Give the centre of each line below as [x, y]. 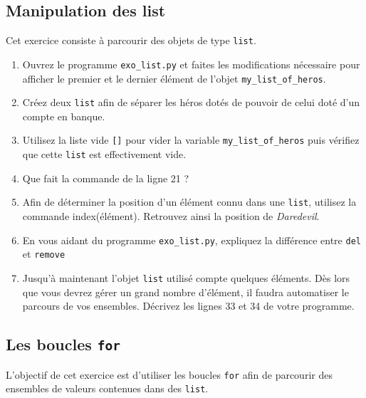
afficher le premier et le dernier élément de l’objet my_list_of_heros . [174, 78]
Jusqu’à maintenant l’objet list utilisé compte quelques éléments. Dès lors [186, 277]
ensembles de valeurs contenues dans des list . [107, 388]
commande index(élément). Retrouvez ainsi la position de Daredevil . [171, 215]
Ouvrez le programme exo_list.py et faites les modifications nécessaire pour [191, 64]
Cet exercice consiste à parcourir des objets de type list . [131, 40]
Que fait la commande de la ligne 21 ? [106, 178]
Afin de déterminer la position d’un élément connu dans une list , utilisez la [189, 202]
